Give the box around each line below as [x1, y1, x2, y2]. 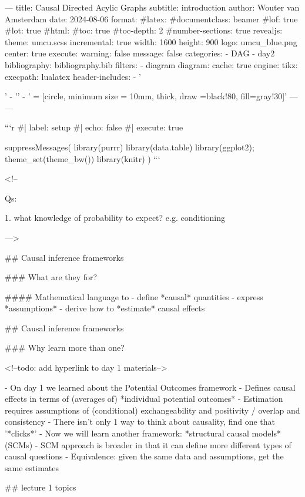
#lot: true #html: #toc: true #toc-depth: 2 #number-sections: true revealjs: [5, 24, 283, 36]
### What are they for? [5, 271, 98, 283]
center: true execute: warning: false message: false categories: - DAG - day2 [5, 47, 275, 59]
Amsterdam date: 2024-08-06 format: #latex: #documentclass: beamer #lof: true [5, 12, 298, 25]
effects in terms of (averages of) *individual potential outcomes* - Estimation [5, 392, 283, 405]
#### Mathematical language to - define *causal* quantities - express [5, 290, 263, 303]
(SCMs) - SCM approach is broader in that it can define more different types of [5, 438, 291, 451]
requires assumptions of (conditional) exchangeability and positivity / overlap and [5, 404, 300, 416]
